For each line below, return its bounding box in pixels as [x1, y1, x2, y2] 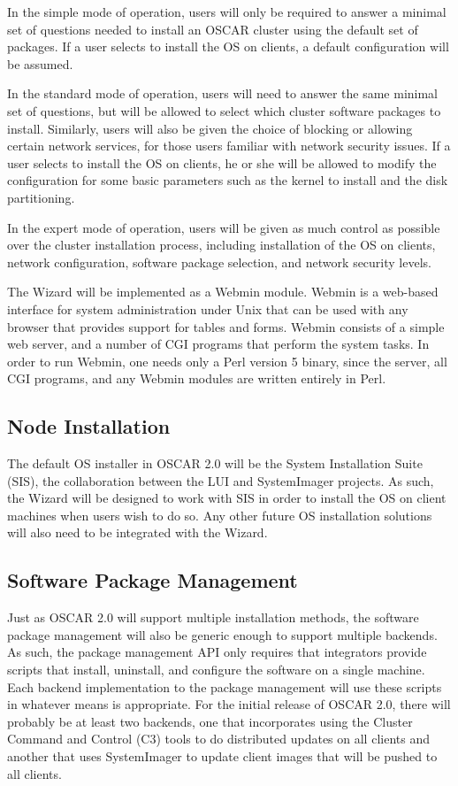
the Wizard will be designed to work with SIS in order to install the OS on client [7, 489, 447, 507]
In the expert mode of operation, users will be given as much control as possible [7, 218, 440, 236]
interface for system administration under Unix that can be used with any [7, 299, 408, 318]
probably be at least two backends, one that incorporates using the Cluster [7, 712, 413, 730]
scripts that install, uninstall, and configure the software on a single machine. [7, 660, 425, 679]
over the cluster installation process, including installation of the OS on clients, [7, 235, 436, 254]
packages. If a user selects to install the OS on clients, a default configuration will [7, 37, 449, 56]
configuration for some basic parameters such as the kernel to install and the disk [7, 171, 448, 189]
